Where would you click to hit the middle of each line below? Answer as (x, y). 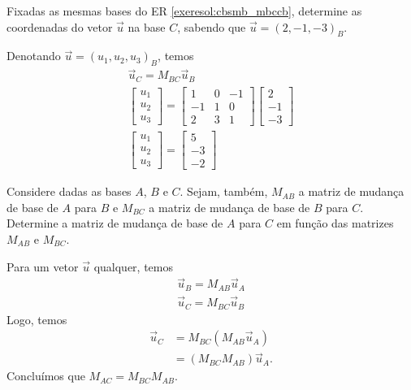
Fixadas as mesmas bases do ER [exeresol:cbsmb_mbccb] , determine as (184, 11)
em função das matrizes (335, 223)
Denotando (34, 56)
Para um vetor (43, 266)
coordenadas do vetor (60, 26)
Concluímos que (46, 376)
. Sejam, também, (224, 191)
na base (147, 26)
